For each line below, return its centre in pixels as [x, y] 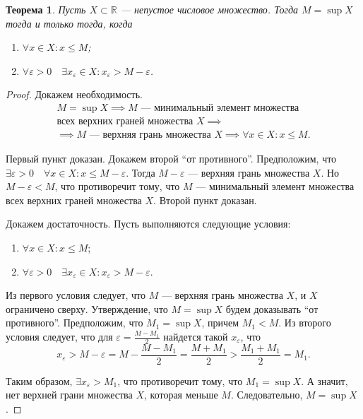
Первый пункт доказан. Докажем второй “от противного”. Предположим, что [171, 159]
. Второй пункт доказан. [205, 200]
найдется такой [196, 336]
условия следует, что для [59, 336]
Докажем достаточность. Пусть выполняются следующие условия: [148, 224]
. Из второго [305, 323]
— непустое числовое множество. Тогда [209, 9]
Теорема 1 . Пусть [46, 9]
